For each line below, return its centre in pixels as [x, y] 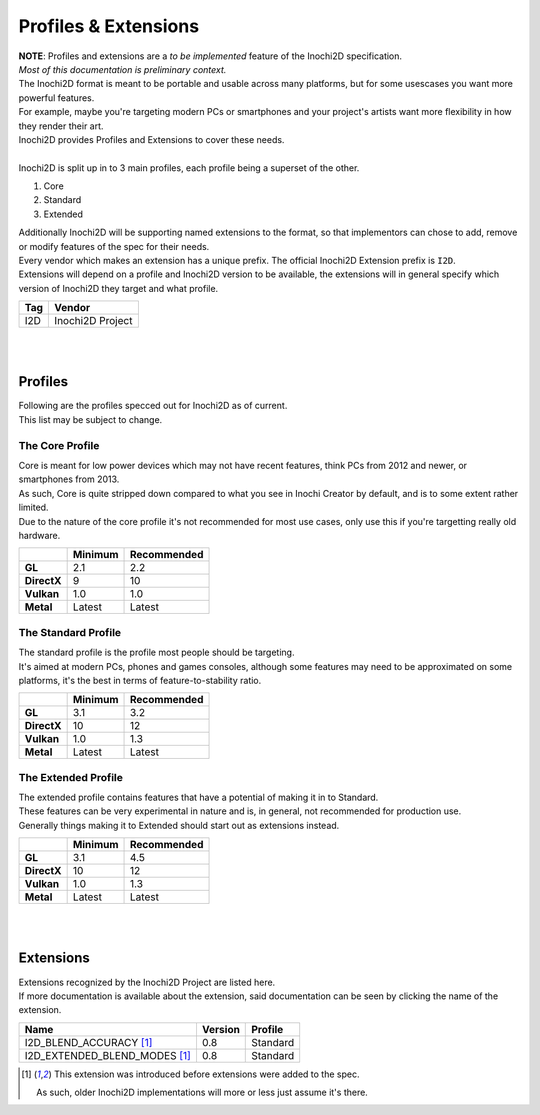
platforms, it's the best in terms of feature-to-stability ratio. [140, 680]
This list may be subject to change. [90, 419]
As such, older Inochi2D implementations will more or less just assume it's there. [202, 1092]
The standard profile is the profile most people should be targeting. [156, 652]
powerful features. [56, 97]
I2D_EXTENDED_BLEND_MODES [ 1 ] [108, 1055]
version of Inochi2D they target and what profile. [118, 288]
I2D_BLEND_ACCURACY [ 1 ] [88, 1042]
